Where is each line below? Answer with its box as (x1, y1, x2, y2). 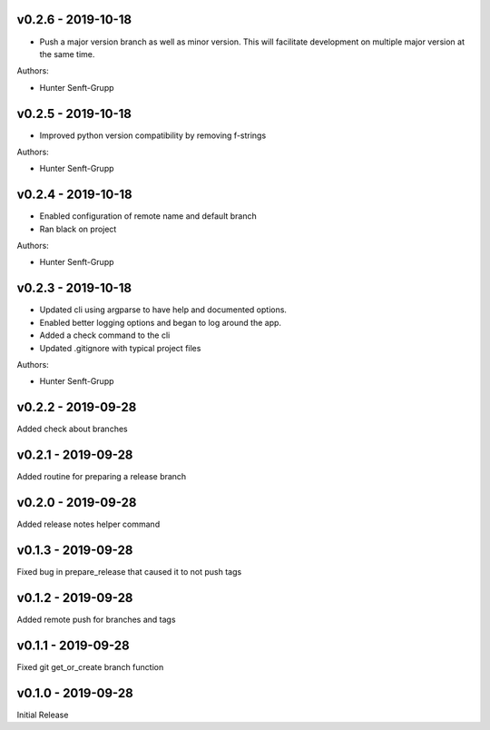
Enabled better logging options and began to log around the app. (39, 317, 281, 328)
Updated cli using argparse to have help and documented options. (39, 304, 288, 315)
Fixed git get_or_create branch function (16, 661, 164, 672)
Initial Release (16, 709, 69, 720)
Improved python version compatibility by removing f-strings (39, 130, 267, 141)
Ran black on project (39, 223, 117, 234)
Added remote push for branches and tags (16, 614, 176, 625)
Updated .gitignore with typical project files (39, 342, 201, 353)
